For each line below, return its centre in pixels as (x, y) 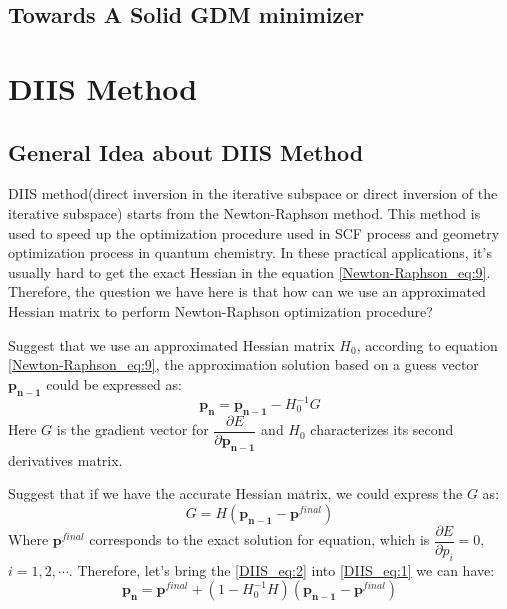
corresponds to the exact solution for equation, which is (259, 539)
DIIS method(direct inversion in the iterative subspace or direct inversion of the (253, 193)
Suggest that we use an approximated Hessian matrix (171, 344)
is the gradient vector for (132, 429)
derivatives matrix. (65, 459)
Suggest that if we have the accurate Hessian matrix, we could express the (235, 493)
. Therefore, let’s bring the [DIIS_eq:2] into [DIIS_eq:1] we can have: (281, 569)
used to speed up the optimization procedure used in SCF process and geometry (254, 232)
